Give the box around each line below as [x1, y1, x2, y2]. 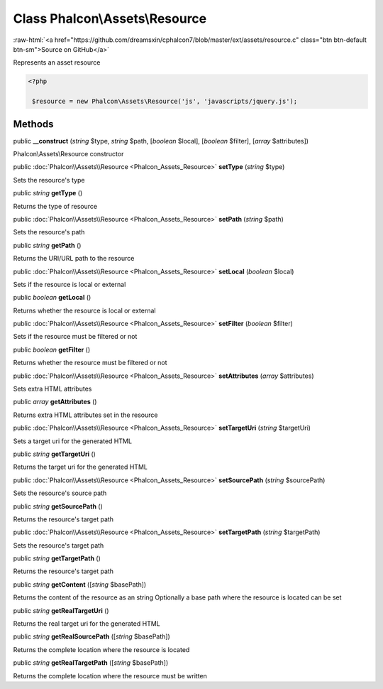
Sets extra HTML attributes [13, 384, 92, 394]
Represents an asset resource [13, 58, 101, 67]
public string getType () [13, 189, 83, 197]
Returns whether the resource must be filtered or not [13, 359, 167, 367]
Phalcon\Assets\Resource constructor [13, 149, 124, 158]
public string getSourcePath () [13, 501, 103, 511]
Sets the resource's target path [13, 541, 104, 550]
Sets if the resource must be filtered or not [13, 332, 138, 341]
